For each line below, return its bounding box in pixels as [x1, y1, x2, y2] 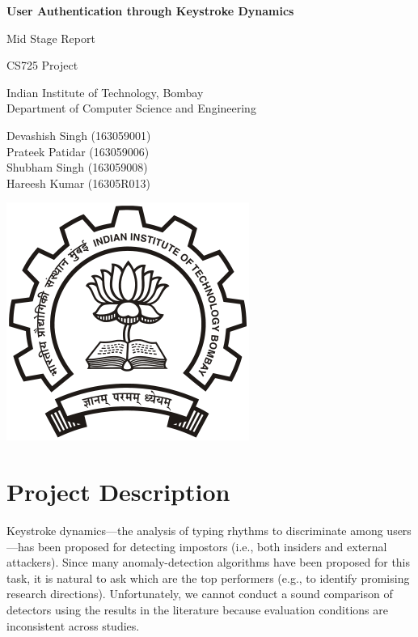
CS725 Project [6, 57, 78, 74]
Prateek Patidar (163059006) [6, 142, 150, 159]
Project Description [6, 475, 230, 508]
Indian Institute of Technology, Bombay [6, 83, 204, 100]
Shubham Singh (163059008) [6, 159, 148, 176]
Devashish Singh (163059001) [6, 126, 151, 143]
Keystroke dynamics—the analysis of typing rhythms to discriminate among [6, 522, 383, 539]
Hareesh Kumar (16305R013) [6, 174, 151, 191]
